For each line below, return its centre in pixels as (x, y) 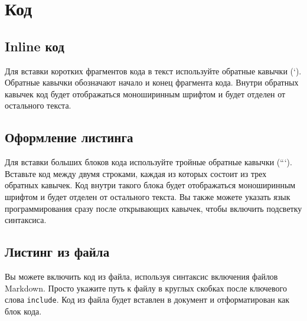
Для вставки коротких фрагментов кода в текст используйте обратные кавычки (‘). (153, 71)
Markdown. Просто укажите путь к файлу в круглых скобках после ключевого (146, 288)
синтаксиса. (26, 220)
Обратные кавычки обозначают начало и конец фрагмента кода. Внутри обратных (152, 82)
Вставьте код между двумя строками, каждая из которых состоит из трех (136, 173)
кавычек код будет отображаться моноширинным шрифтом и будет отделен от (145, 94)
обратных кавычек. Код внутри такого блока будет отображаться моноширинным (150, 185)
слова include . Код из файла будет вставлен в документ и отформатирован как (147, 299)
